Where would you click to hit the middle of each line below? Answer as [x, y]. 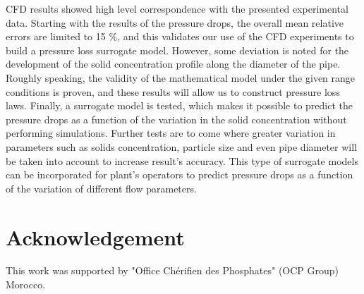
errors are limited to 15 [56, 36]
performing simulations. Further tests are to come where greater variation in [171, 133]
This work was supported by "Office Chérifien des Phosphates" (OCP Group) [172, 270]
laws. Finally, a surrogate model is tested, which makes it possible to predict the [179, 105]
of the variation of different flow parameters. [101, 188]
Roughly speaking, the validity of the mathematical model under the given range [181, 77]
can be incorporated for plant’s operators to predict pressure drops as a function [180, 174]
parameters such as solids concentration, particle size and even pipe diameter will [182, 146]
